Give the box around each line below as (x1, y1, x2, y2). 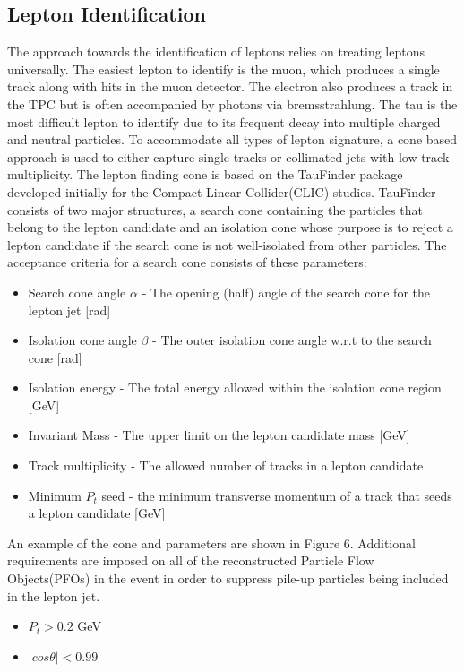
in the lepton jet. (7, 586, 100, 605)
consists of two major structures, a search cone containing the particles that (7, 200, 423, 219)
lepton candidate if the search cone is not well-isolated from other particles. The (7, 235, 447, 254)
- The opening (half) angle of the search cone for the (142, 282, 430, 301)
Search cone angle (28, 282, 126, 301)
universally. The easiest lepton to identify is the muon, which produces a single (7, 59, 440, 78)
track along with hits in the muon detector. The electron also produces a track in (7, 77, 453, 96)
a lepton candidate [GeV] (28, 504, 166, 522)
